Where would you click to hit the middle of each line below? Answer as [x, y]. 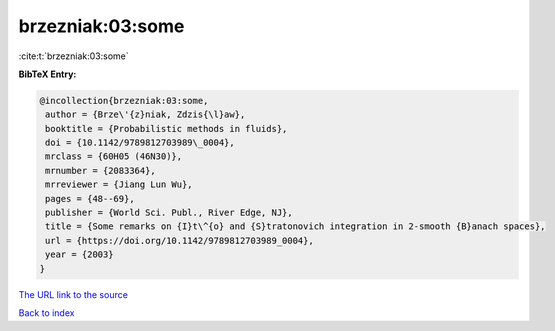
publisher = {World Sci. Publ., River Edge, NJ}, [169, 213]
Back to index [46, 312]
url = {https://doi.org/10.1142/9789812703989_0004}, [179, 240]
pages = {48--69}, [90, 198]
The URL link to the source [73, 294]
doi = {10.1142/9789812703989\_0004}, [140, 143]
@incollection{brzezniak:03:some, [124, 100]
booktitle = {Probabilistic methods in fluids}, [166, 128]
